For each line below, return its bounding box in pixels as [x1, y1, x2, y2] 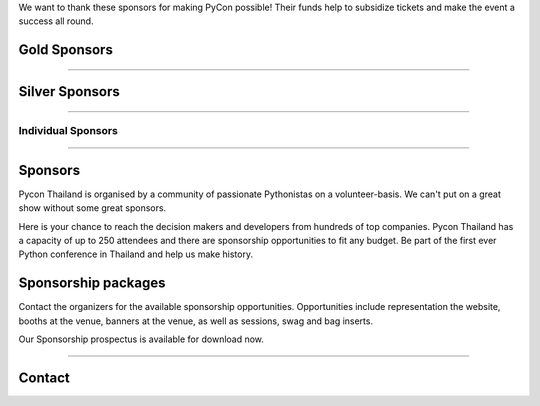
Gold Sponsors [18, 41, 114, 59]
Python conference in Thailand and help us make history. [18, 248, 254, 260]
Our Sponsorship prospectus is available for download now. [18, 333, 265, 345]
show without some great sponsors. [18, 202, 167, 214]
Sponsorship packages [18, 275, 166, 292]
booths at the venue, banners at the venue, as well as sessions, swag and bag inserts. [18, 315, 374, 327]
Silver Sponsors [18, 83, 120, 100]
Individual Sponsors [18, 124, 119, 138]
